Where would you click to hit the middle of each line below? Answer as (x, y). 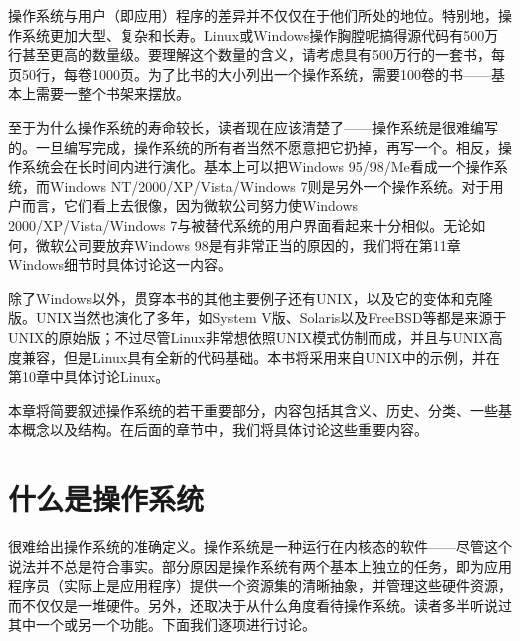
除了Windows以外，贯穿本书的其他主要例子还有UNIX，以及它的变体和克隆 (250, 297)
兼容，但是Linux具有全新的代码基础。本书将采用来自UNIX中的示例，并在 (260, 356)
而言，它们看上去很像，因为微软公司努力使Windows (190, 205)
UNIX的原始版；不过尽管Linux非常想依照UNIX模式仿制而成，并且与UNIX (248, 336)
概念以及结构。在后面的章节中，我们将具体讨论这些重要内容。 (224, 429)
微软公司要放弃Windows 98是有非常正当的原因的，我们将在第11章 (248, 244)
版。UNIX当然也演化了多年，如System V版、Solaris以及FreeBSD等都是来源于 (257, 317)
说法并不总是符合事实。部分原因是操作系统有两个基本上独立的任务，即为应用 (260, 565)
